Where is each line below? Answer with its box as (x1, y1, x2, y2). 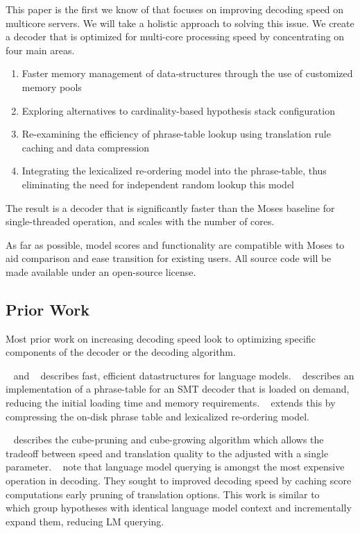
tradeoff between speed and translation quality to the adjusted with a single (6, 445, 329, 460)
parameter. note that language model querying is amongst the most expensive (6, 459, 345, 474)
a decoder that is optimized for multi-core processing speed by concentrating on (6, 29, 345, 44)
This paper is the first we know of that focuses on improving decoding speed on (6, 2, 344, 16)
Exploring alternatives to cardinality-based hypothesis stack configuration (22, 103, 335, 117)
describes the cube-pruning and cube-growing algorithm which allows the (13, 432, 324, 447)
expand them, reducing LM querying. (6, 514, 164, 528)
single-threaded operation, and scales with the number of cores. (6, 214, 275, 229)
